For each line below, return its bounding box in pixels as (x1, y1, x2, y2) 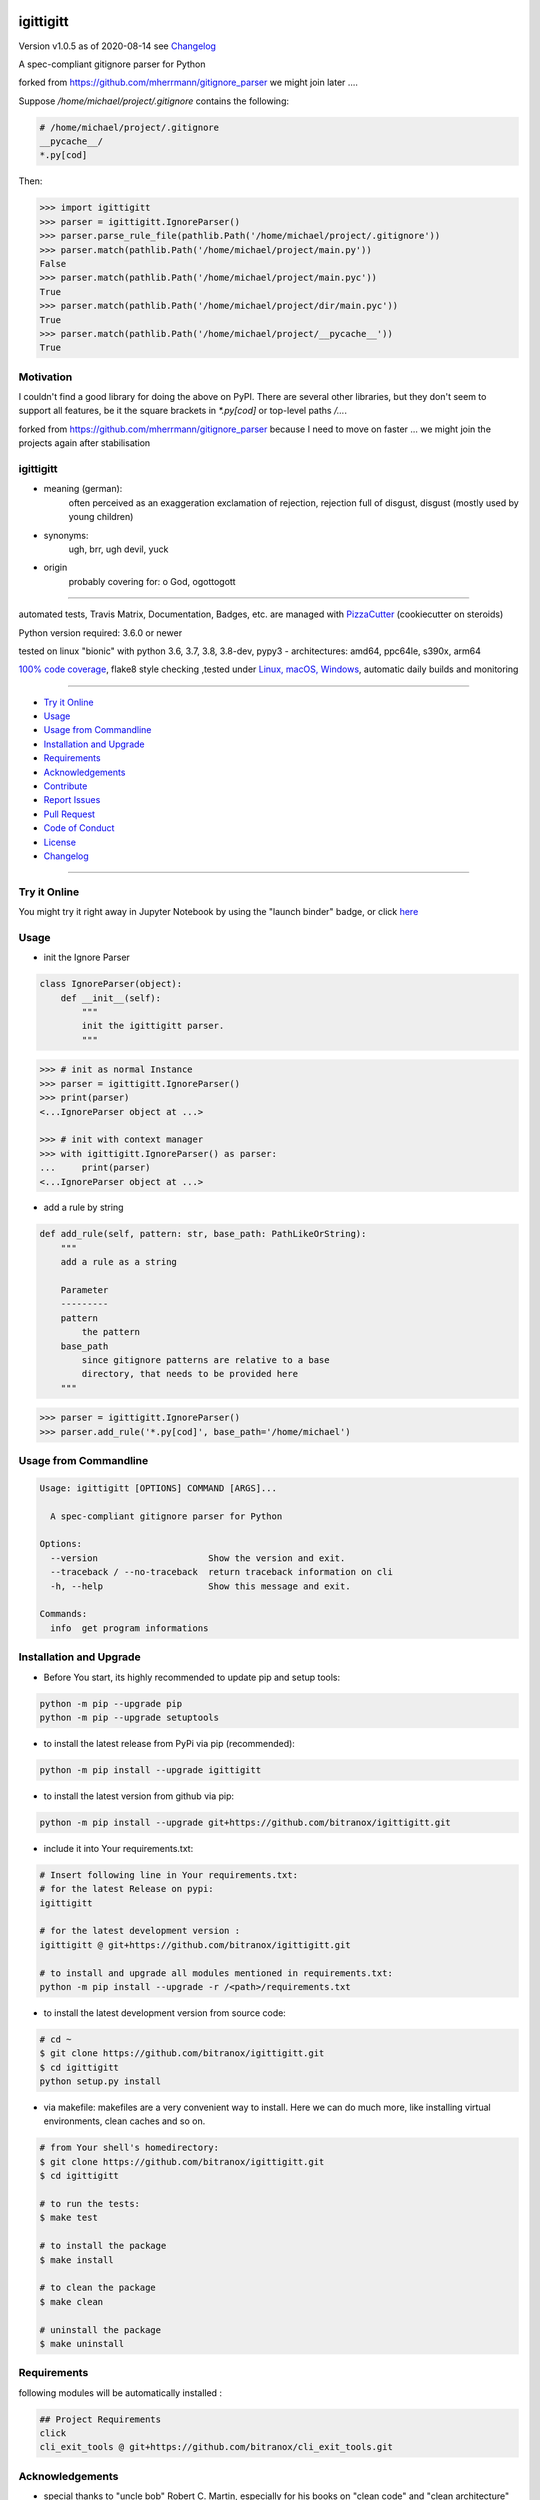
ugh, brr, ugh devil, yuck (68, 543, 169, 555)
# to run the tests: (39, 2198, 140, 2209)
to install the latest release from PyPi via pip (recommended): (43, 1737, 295, 1749)
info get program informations (50, 1622, 209, 1634)
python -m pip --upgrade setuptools (39, 1711, 220, 1723)
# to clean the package (39, 2282, 157, 2294)
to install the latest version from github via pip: (43, 1790, 235, 1802)
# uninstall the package (39, 2324, 162, 2335)
